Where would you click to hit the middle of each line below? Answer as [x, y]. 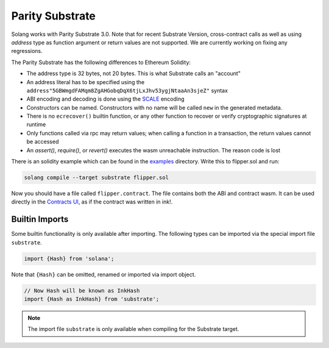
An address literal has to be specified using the [86, 82]
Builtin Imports [40, 219]
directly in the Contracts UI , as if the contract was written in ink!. [92, 202]
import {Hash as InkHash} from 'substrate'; [92, 299]
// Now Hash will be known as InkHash [82, 290]
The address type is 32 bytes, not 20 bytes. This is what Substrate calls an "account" [133, 74]
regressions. [27, 51]
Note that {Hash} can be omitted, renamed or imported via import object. [104, 274]
